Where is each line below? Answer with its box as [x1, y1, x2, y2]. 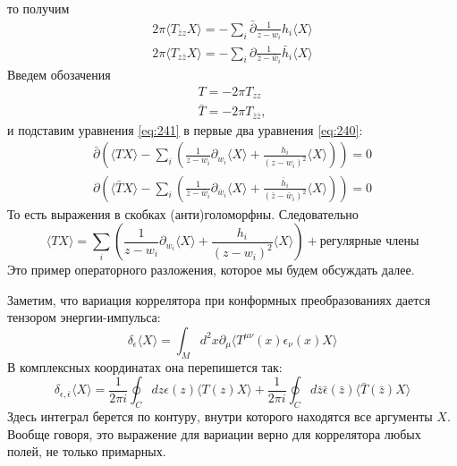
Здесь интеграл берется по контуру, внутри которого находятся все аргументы [7, 407, 433, 426]
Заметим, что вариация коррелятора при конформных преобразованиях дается [7, 290, 431, 309]
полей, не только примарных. [7, 442, 166, 461]
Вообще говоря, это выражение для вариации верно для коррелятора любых [7, 424, 421, 443]
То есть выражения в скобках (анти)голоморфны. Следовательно [7, 204, 359, 223]
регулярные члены [319, 235, 419, 249]
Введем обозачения [7, 65, 111, 84]
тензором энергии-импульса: [7, 308, 161, 326]
